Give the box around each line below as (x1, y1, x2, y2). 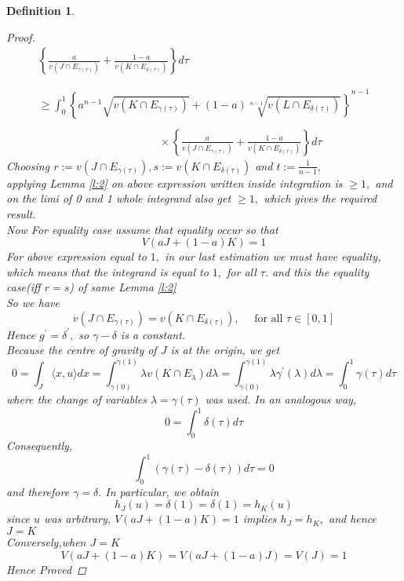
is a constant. (120, 326, 186, 342)
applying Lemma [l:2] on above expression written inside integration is (6, 174, 343, 191)
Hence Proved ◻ (6, 561, 86, 577)
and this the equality (271, 263, 369, 280)
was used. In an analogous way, (205, 391, 357, 407)
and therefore (6, 483, 70, 499)
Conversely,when (6, 534, 86, 550)
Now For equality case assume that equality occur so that (6, 221, 278, 237)
